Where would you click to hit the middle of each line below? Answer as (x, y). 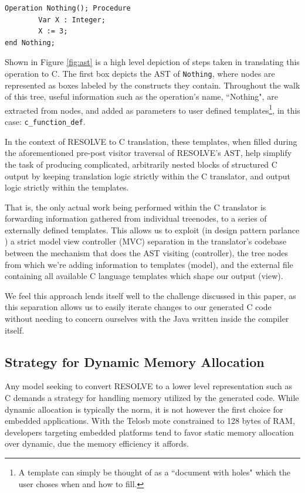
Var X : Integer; (72, 20)
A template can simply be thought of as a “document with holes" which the (154, 472)
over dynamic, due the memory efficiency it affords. (97, 443)
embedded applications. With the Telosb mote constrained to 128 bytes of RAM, (150, 421)
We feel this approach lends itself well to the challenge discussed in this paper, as (150, 295)
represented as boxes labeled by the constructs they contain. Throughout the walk (152, 85)
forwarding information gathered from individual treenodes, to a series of (136, 218)
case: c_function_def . (45, 122)
